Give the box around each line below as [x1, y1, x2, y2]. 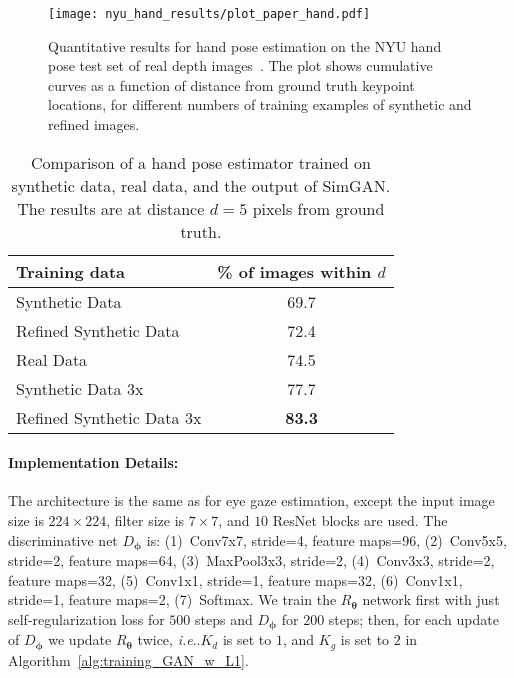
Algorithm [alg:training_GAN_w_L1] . [8, 649, 249, 670]
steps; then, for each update [328, 608, 499, 629]
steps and [195, 608, 253, 629]
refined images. [48, 114, 140, 135]
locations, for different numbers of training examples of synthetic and [48, 94, 472, 115]
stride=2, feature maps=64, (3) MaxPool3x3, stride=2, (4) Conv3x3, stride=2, [8, 550, 495, 571]
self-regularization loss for [8, 608, 165, 629]
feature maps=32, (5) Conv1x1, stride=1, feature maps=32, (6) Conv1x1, [8, 569, 463, 590]
